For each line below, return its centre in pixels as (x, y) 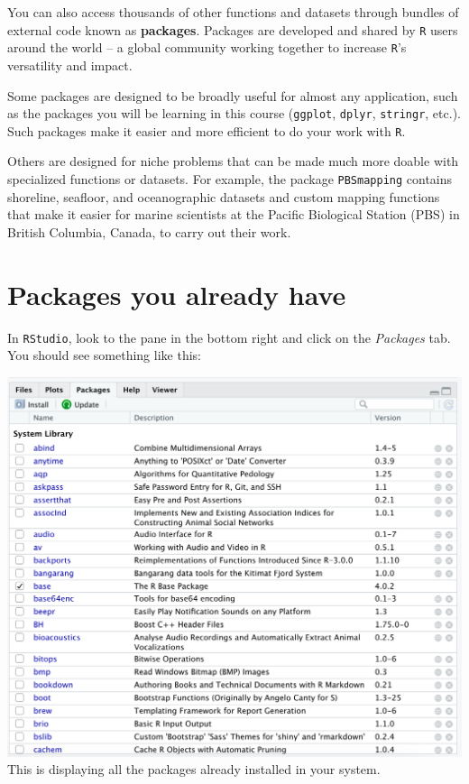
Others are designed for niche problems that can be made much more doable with (233, 161)
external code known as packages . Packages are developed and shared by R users (233, 29)
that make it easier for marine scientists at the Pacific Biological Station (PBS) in (234, 214)
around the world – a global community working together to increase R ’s (207, 47)
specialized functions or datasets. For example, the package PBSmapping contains (230, 179)
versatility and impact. (70, 65)
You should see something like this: (104, 355)
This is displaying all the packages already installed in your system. (194, 769)
